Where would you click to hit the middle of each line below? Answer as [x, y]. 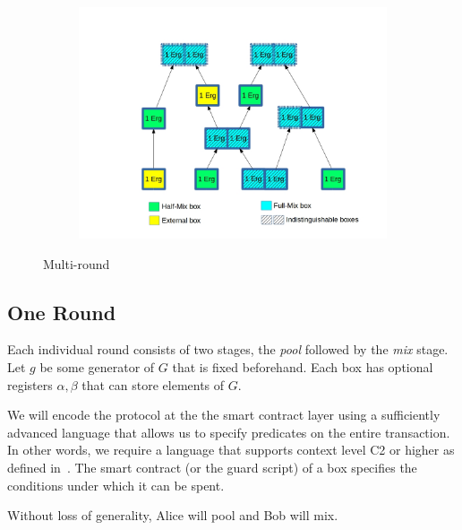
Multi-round [77, 263]
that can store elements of [153, 384]
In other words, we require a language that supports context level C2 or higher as [231, 450]
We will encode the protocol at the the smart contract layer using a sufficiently [224, 415]
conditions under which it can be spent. [116, 485]
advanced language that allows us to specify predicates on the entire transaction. [229, 432]
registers [30, 384]
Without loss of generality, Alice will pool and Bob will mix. [173, 515]
